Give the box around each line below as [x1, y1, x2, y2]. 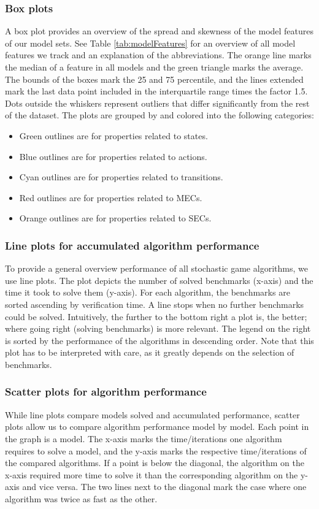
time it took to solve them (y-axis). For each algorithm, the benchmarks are [5, 286, 290, 299]
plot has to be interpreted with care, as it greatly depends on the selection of [5, 346, 294, 359]
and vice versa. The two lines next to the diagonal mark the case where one [22, 480, 307, 493]
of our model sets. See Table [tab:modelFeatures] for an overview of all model [5, 36, 296, 49]
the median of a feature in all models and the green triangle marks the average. [5, 61, 304, 73]
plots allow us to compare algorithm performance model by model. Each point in [5, 420, 309, 433]
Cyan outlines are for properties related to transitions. [19, 170, 223, 183]
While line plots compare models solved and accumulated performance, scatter [5, 408, 300, 421]
